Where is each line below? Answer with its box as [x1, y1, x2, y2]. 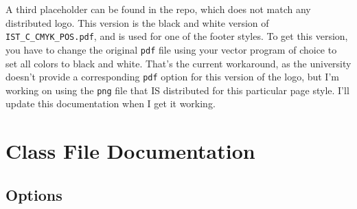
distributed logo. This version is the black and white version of [5, 15, 269, 30]
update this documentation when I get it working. [5, 96, 216, 111]
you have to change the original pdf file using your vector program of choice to [5, 42, 337, 56]
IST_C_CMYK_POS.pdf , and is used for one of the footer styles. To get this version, [5, 29, 348, 43]
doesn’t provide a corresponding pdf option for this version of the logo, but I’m [5, 69, 339, 84]
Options [5, 184, 62, 205]
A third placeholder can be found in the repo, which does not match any [5, 2, 311, 16]
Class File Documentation [5, 137, 255, 165]
